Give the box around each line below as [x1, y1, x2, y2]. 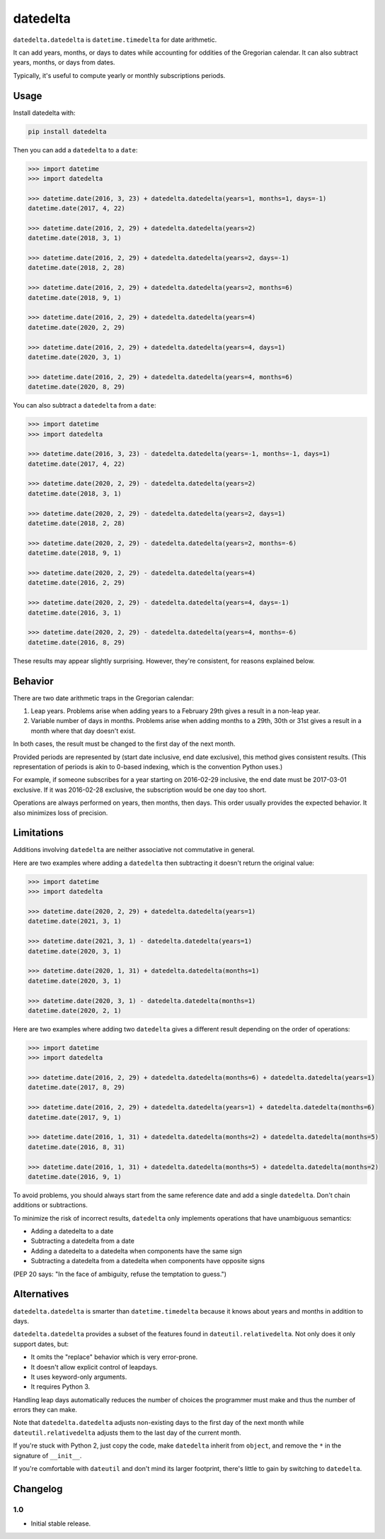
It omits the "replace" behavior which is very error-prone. [30, 1353, 198, 1361]
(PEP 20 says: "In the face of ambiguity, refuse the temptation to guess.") [13, 1270, 226, 1278]
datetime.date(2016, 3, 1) [28, 608, 122, 617]
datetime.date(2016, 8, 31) [28, 1143, 125, 1151]
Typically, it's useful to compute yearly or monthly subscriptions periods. [13, 71, 226, 79]
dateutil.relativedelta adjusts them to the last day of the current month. [13, 1428, 241, 1437]
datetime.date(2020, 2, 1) [28, 1007, 122, 1014]
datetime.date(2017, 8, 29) [28, 1083, 125, 1092]
